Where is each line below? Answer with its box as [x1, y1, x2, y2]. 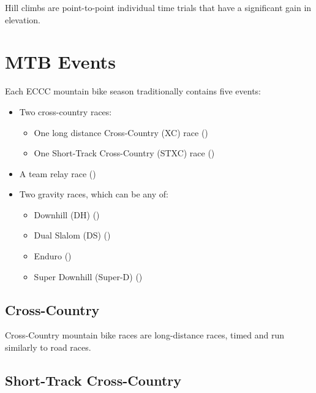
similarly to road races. [5, 341, 91, 354]
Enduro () [34, 250, 72, 262]
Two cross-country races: [19, 105, 112, 118]
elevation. [5, 13, 40, 26]
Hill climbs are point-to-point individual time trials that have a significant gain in [5, 1, 312, 13]
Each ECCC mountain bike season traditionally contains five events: [5, 85, 261, 97]
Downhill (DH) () [34, 208, 100, 221]
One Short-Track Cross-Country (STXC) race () [34, 147, 215, 159]
